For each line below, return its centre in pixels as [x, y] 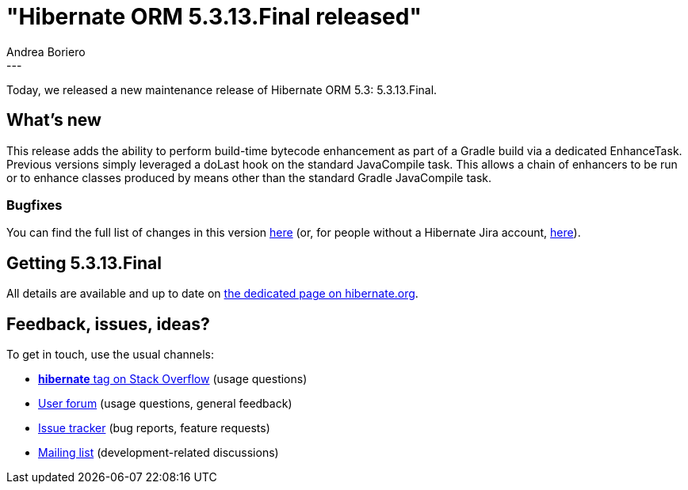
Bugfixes [34, 205]
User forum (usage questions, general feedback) [165, 404]
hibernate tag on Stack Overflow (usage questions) [173, 379]
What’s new [54, 120]
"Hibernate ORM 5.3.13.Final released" [214, 17]
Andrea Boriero [46, 51]
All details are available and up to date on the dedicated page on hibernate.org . [212, 294]
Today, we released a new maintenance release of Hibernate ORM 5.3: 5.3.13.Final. [222, 89]
